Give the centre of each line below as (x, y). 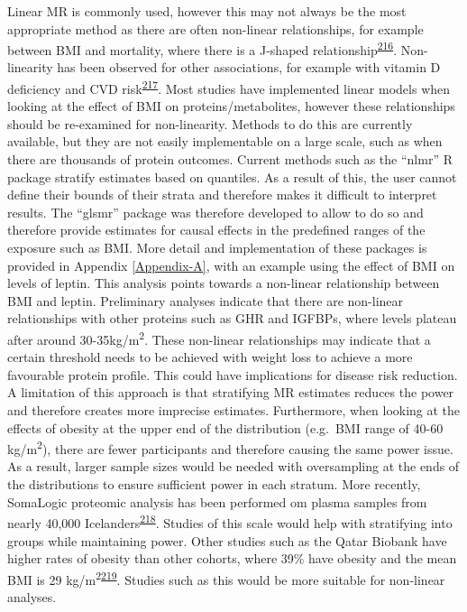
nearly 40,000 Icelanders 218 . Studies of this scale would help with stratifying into (230, 521)
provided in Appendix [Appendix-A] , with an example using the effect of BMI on (231, 265)
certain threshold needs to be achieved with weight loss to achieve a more (210, 357)
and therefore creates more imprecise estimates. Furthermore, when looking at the (234, 410)
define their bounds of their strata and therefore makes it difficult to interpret (222, 195)
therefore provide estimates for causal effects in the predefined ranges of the (216, 230)
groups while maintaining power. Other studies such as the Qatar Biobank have (227, 540)
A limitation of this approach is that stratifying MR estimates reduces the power (231, 392)
